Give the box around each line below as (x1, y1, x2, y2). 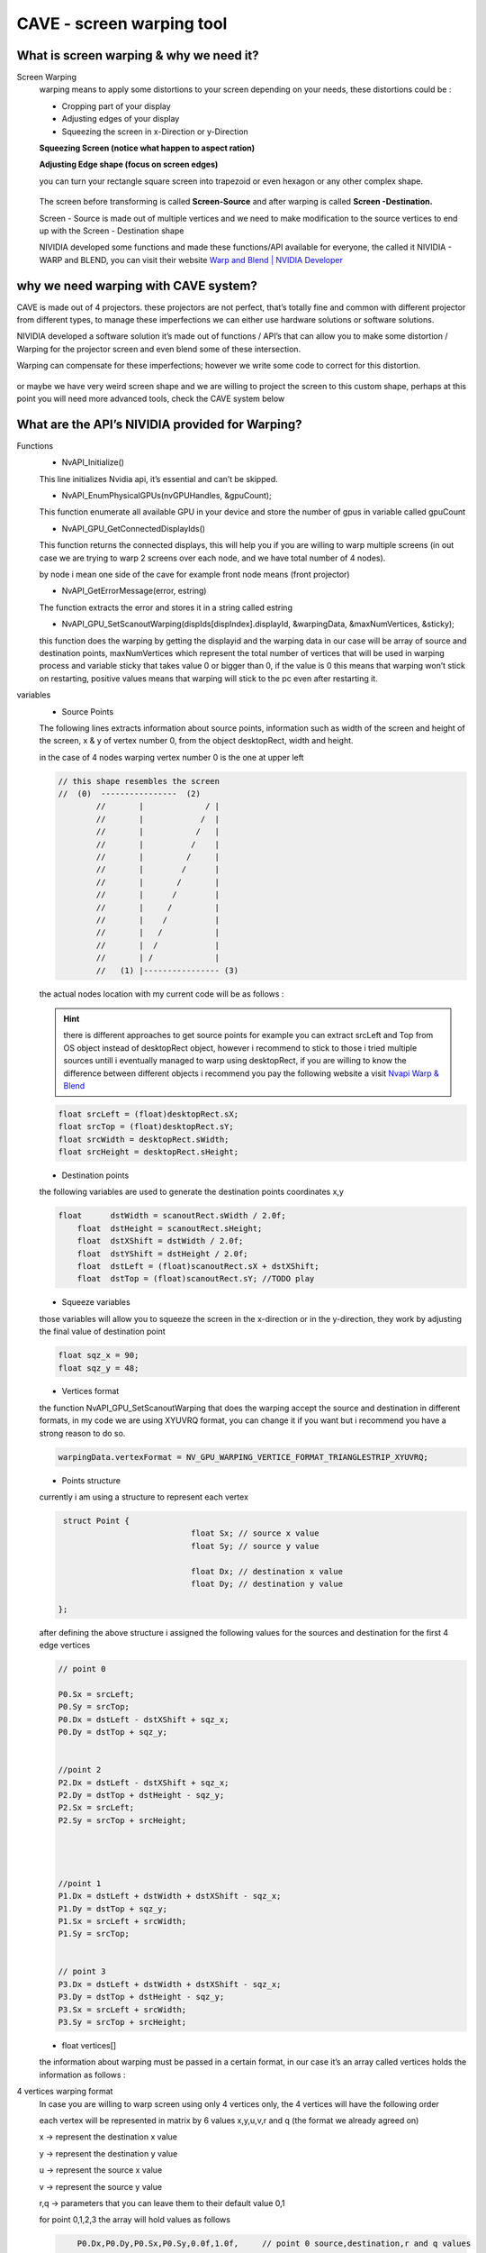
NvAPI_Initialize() (61, 457, 125, 468)
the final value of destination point (39, 1326, 166, 1337)
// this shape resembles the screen (58, 776, 220, 786)
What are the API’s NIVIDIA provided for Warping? (16, 416, 302, 432)
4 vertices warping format (16, 2086, 113, 2097)
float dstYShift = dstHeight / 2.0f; (76, 1248, 248, 1259)
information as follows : (39, 2069, 126, 2080)
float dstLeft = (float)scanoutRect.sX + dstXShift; (76, 1261, 319, 1271)
